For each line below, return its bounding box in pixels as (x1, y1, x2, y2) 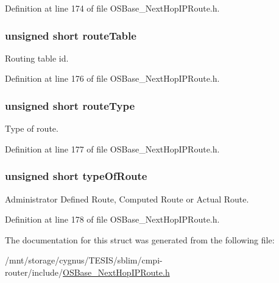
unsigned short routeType (5, 98, 135, 113)
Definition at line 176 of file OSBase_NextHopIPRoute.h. (5, 72, 220, 85)
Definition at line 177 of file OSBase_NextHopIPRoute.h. (5, 142, 220, 155)
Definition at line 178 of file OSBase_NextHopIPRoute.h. (5, 213, 220, 226)
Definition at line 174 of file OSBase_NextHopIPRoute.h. (5, 2, 220, 14)
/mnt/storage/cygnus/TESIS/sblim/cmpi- (5, 254, 163, 267)
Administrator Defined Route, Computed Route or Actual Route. (5, 192, 249, 205)
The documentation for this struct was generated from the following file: (5, 233, 275, 246)
